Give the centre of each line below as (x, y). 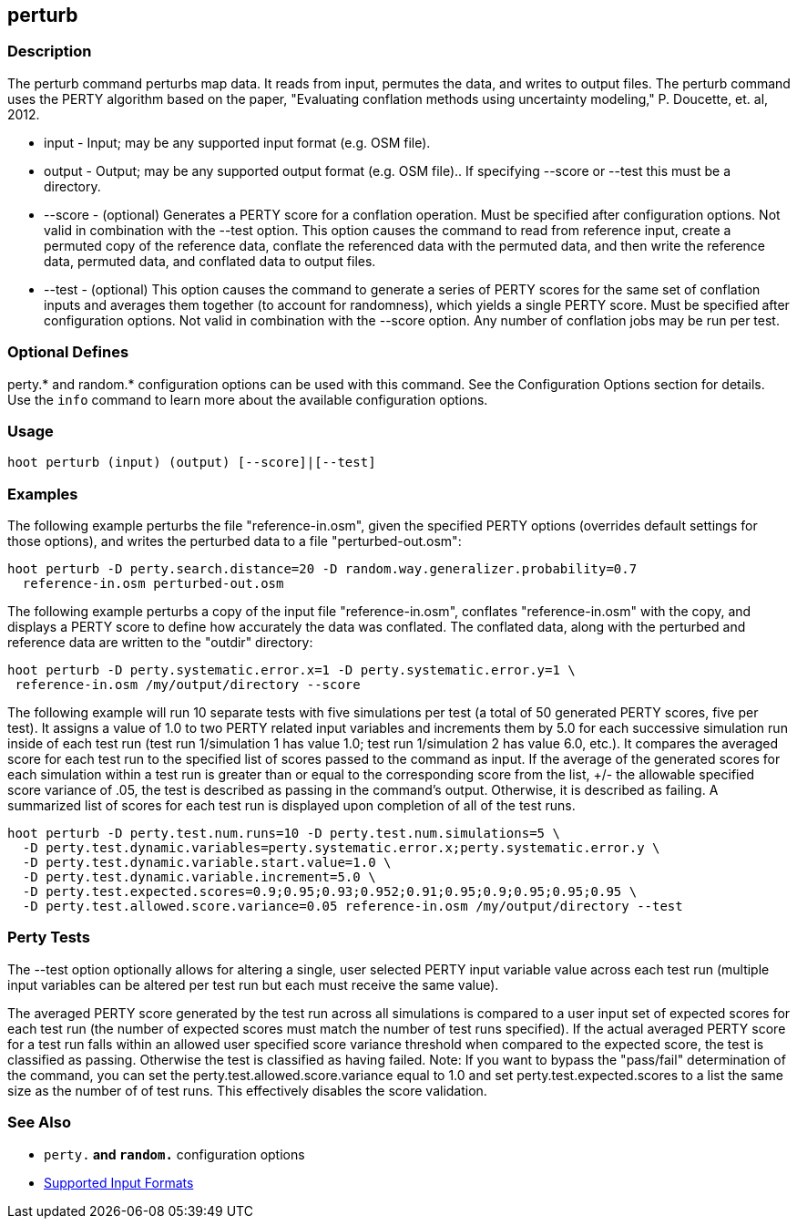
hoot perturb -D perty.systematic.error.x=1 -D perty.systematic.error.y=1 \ (291, 670)
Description (50, 52)
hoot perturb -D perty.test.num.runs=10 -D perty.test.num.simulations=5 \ (284, 834)
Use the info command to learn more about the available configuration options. (248, 399)
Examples (43, 494)
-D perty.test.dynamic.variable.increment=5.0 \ (199, 877)
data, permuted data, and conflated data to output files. (210, 261)
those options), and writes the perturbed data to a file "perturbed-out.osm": (235, 541)
